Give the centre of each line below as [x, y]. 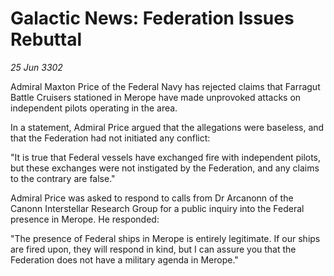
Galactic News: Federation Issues [152, 18]
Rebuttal [46, 39]
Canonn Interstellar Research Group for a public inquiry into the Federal [157, 208]
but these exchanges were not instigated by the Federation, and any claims [165, 168]
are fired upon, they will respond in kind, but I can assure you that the [153, 249]
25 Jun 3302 [36, 67]
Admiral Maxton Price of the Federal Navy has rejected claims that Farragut [165, 86]
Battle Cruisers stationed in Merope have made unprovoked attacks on [156, 97]
